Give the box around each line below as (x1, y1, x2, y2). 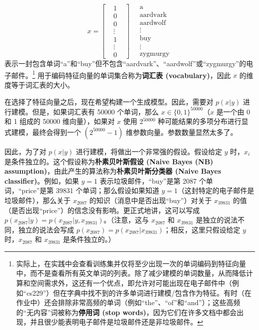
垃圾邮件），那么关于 (4, 195, 71, 205)
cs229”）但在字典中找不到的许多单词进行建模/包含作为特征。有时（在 (26, 287, 252, 298)
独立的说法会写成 (18, 224, 74, 234)
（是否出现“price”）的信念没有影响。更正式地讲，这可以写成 (4, 205, 200, 215)
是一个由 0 (216, 106, 250, 116)
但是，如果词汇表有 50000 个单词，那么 (32, 106, 159, 116)
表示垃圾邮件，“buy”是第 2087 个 (99, 175, 206, 186)
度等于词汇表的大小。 (4, 80, 74, 90)
